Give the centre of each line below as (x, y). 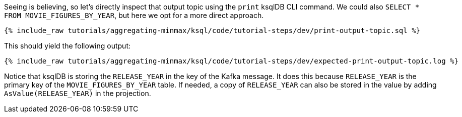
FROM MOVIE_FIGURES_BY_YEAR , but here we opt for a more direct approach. (134, 15)
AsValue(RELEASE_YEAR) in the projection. (78, 93)
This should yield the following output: (68, 46)
